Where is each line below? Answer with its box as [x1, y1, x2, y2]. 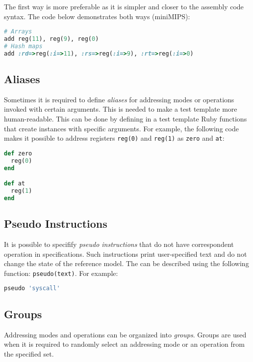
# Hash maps [4, 42, 43, 50]
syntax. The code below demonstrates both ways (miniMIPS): [4, 11, 190, 21]
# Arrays [4, 28, 32, 35]
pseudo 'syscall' [4, 285, 60, 292]
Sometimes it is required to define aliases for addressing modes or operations [4, 94, 234, 104]
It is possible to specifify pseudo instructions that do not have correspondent [4, 239, 234, 249]
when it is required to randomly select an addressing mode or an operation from [4, 339, 245, 349]
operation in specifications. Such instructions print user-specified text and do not [4, 248, 247, 259]
